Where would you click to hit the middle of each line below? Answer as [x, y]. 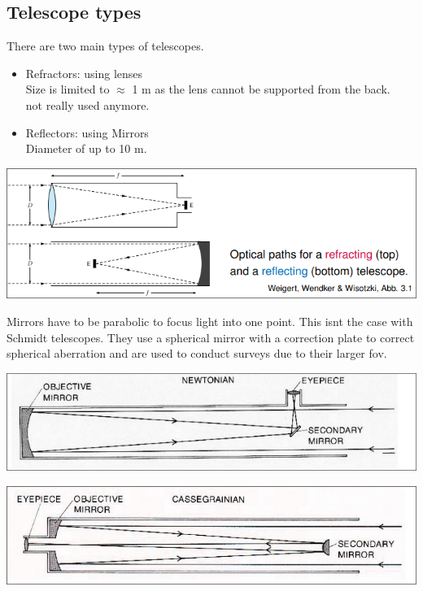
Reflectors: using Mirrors [87, 132]
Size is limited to [68, 89]
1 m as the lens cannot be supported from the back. [261, 89]
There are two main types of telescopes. [105, 46]
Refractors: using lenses [84, 73]
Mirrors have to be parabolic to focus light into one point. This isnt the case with [210, 321]
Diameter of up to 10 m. [86, 148]
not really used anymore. [87, 104]
